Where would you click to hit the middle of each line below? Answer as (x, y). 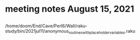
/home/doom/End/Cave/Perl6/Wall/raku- (46, 26)
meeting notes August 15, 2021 (70, 9)
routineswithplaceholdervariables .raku (102, 31)
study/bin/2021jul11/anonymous (37, 31)
